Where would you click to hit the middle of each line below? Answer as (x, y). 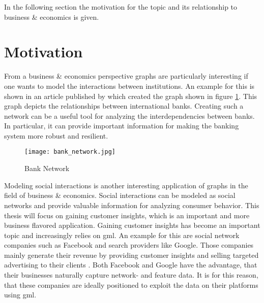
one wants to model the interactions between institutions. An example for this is (129, 86)
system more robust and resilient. (56, 135)
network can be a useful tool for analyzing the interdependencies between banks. (129, 115)
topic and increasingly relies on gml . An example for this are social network (122, 235)
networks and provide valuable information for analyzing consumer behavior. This (132, 205)
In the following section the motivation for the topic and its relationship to (121, 7)
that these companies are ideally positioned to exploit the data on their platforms (131, 284)
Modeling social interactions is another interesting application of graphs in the (126, 185)
